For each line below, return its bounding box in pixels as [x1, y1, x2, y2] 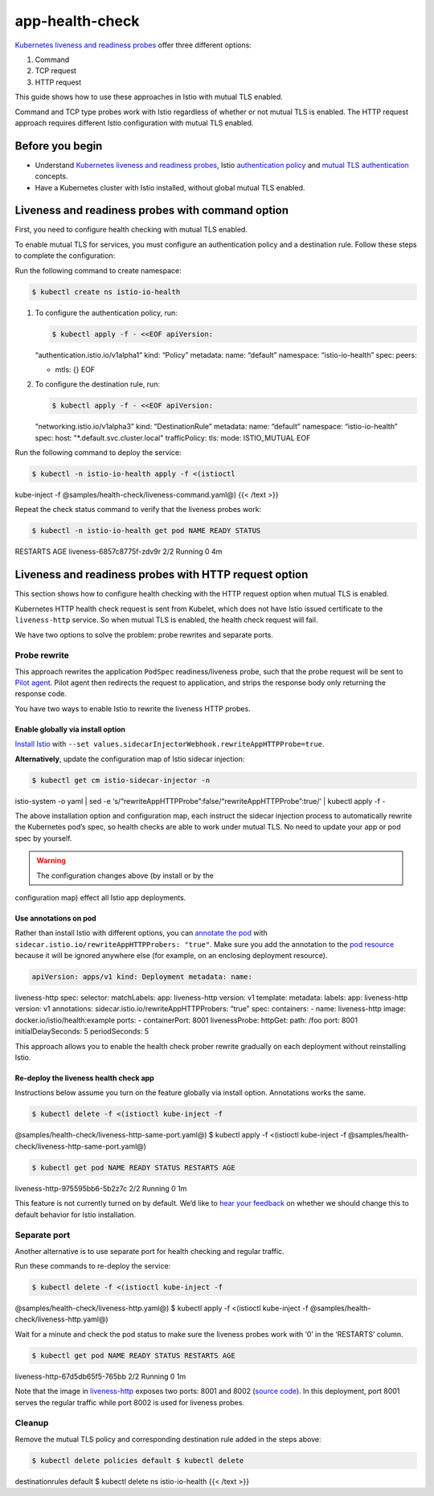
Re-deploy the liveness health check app [14, 1073, 154, 1083]
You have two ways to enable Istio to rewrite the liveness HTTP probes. [14, 703, 251, 713]
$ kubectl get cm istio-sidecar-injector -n [31, 776, 211, 785]
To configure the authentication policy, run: [35, 308, 178, 318]
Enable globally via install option [14, 724, 126, 734]
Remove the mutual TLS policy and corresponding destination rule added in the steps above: [14, 1434, 321, 1444]
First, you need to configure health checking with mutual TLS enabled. [14, 225, 248, 235]
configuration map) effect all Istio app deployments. [14, 892, 186, 902]
